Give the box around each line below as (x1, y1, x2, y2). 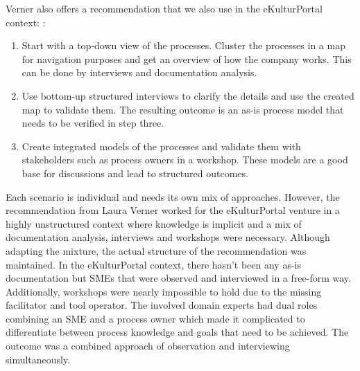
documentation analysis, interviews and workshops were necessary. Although (6, 230, 330, 244)
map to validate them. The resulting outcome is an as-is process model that (22, 102, 344, 116)
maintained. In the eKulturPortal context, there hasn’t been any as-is (6, 257, 302, 271)
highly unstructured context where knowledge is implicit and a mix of (6, 216, 302, 230)
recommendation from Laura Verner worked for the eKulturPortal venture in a (6, 203, 340, 217)
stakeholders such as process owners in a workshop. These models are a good (22, 152, 348, 167)
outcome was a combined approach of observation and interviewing (6, 338, 290, 353)
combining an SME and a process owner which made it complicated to (6, 311, 305, 325)
